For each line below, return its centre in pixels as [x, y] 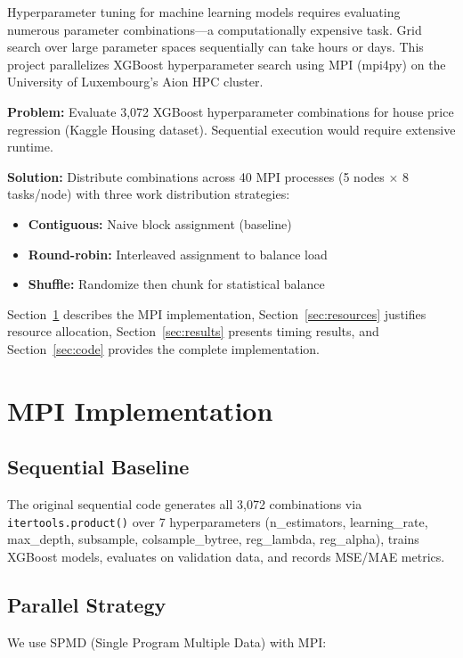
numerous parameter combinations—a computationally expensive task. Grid [215, 29]
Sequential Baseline [98, 467]
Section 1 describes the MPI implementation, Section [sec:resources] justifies [217, 313]
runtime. [30, 147]
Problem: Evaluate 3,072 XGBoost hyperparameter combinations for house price [231, 111]
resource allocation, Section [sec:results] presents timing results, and [193, 331]
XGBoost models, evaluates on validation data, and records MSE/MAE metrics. [226, 556]
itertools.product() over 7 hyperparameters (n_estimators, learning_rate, [218, 521]
